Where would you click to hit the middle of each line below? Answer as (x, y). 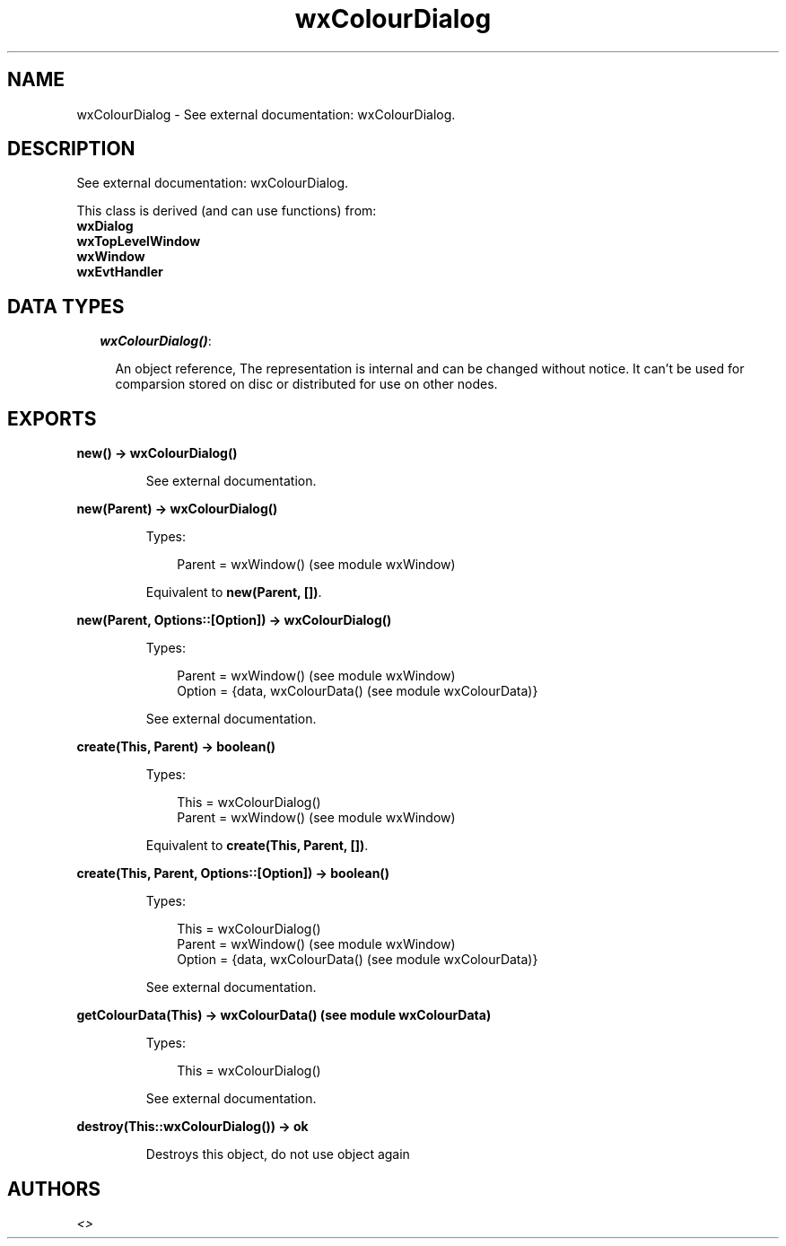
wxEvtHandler (120, 272)
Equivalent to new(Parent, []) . (234, 592)
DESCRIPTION (71, 149)
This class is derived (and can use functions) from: (227, 211)
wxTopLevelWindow (139, 241)
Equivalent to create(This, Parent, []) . (257, 846)
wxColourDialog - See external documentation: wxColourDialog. (266, 114)
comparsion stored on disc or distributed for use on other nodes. (306, 384)
